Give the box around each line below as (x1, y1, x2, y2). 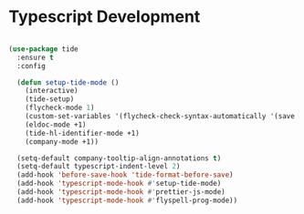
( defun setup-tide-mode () (16, 77, 120, 87)
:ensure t (16, 53, 54, 62)
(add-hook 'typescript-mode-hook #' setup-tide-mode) (16, 179, 222, 189)
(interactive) (25, 87, 79, 96)
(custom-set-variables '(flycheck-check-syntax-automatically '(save (25, 112, 296, 121)
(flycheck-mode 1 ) (25, 103, 95, 113)
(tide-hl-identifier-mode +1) (25, 128, 141, 138)
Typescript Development (8, 6, 201, 27)
